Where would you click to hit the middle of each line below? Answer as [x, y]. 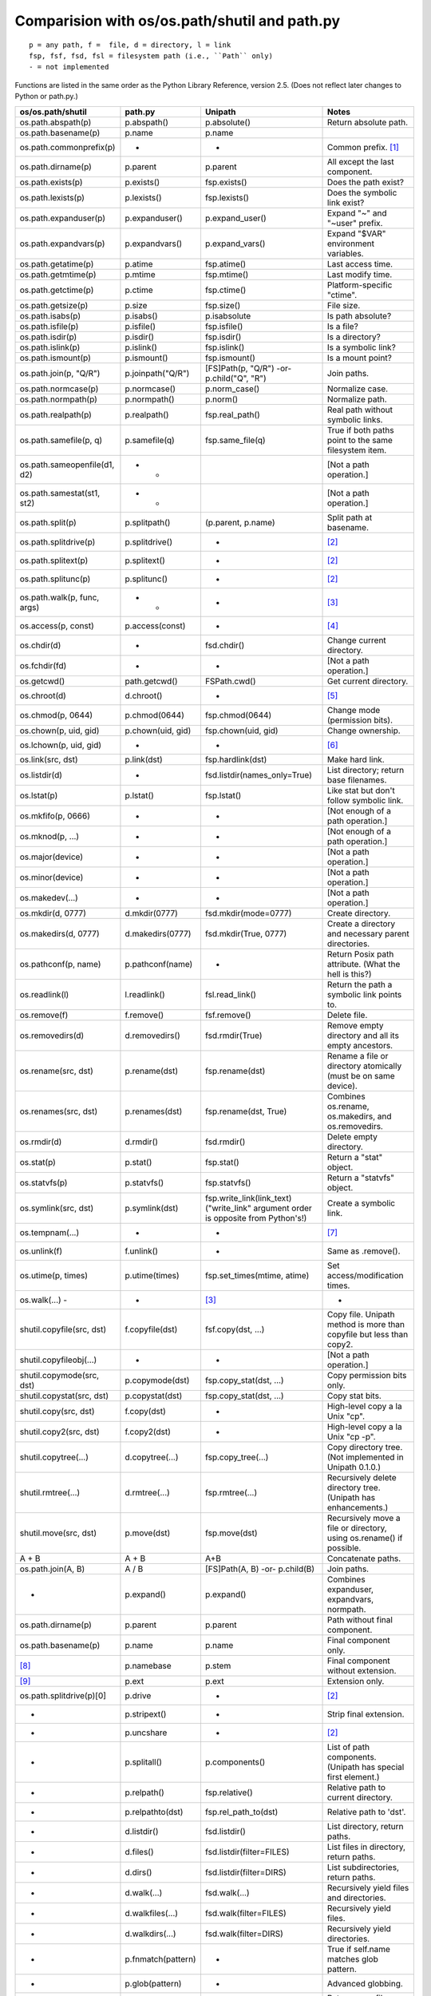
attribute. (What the [364, 964]
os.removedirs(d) [52, 1036]
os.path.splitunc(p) [55, 579]
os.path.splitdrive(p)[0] [63, 1695]
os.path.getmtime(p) [58, 274]
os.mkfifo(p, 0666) [55, 816]
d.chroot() [144, 695]
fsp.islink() [225, 347]
